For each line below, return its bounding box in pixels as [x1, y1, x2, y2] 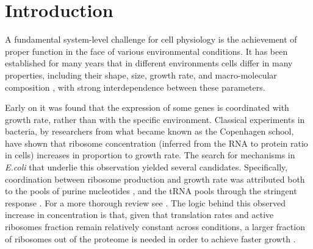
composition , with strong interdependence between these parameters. [5, 80, 265, 93]
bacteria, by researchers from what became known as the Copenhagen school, [5, 125, 294, 138]
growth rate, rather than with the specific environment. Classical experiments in [5, 113, 305, 125]
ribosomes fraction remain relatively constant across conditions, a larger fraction [5, 220, 305, 233]
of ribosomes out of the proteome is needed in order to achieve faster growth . [5, 232, 296, 245]
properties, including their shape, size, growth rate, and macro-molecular [5, 68, 277, 81]
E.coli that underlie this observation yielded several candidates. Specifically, [5, 161, 288, 174]
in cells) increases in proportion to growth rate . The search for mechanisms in [5, 149, 295, 161]
